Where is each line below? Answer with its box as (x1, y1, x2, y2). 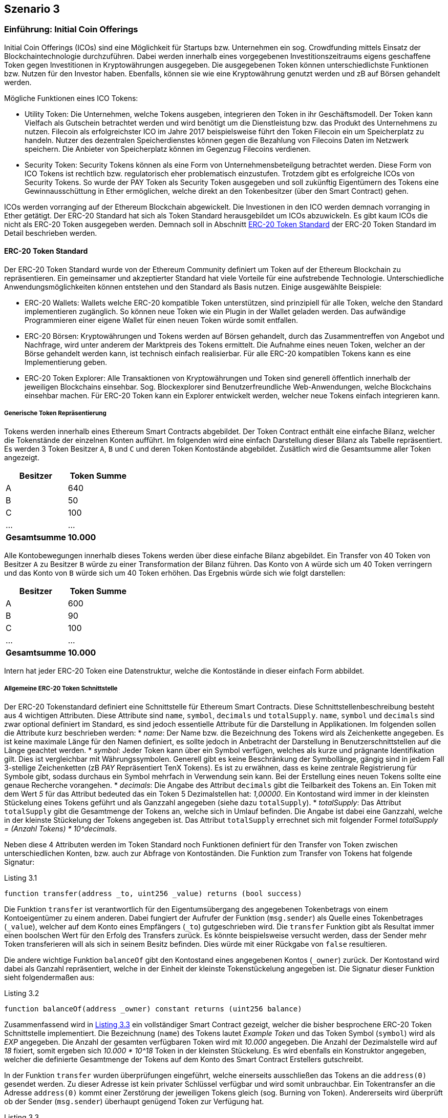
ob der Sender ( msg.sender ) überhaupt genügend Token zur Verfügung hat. (4, 1096, 264, 1106)
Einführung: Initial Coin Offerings (4, 24, 138, 35)
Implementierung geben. (25, 358, 108, 367)
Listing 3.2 (4, 988, 39, 998)
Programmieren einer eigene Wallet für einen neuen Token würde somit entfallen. (25, 316, 298, 325)
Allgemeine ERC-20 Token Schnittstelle (4, 685, 118, 693)
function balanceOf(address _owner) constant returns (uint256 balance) (4, 1004, 302, 1013)
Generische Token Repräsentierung (4, 410, 106, 417)
